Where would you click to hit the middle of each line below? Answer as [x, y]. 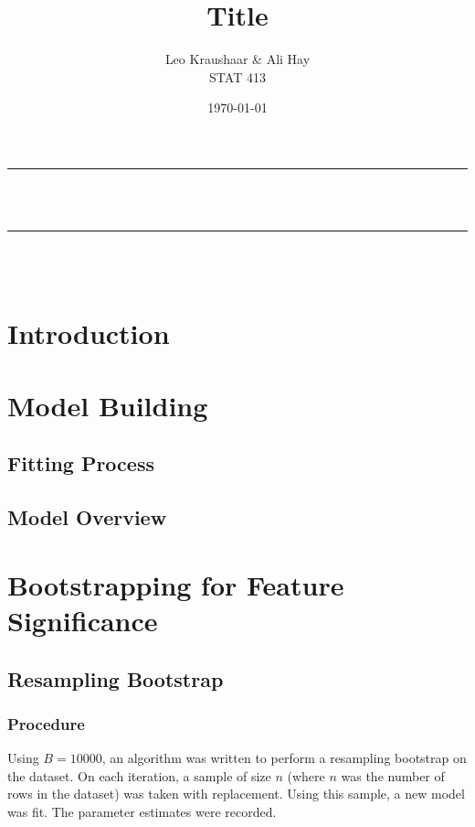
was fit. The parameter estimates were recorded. [142, 811]
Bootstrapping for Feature [176, 584]
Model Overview [87, 517]
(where [306, 775]
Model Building [108, 405]
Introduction [89, 333]
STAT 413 [237, 76]
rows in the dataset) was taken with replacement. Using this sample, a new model [236, 794]
